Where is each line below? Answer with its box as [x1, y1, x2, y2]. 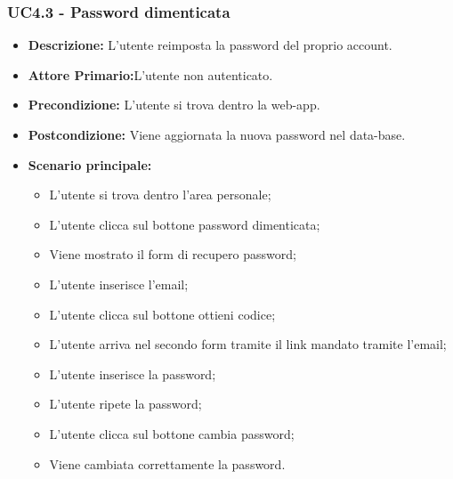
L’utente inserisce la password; [49, 364, 216, 383]
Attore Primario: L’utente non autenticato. [28, 65, 273, 84]
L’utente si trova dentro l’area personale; [49, 185, 271, 204]
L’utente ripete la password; [49, 394, 202, 413]
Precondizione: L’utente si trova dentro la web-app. [28, 95, 320, 114]
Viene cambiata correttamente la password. [49, 454, 286, 473]
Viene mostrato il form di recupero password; [49, 245, 296, 264]
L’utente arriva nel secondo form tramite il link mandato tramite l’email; [49, 335, 447, 353]
